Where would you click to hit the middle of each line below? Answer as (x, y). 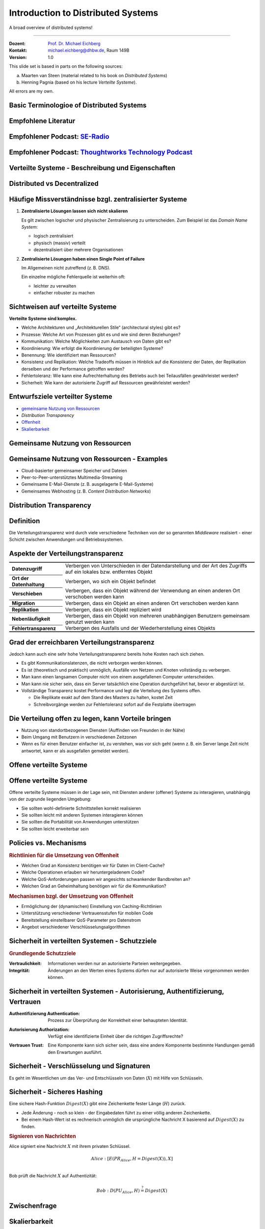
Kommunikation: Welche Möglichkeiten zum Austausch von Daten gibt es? (96, 341)
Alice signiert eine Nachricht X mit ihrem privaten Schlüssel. (70, 1146)
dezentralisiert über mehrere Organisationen (79, 250)
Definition (25, 521)
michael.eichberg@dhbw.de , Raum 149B (89, 50)
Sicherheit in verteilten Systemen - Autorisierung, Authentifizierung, (117, 991)
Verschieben (27, 594)
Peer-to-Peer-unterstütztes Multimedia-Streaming (72, 477)
